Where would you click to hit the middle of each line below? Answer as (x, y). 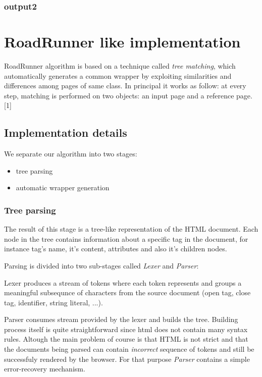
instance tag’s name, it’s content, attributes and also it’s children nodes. (116, 249)
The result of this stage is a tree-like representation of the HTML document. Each (131, 229)
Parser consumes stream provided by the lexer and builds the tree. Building (121, 319)
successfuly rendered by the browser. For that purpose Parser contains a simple (127, 359)
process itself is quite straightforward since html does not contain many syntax (126, 329)
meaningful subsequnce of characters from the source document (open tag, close (127, 292)
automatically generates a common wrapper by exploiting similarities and (118, 75)
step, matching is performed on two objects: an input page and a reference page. (128, 95)
